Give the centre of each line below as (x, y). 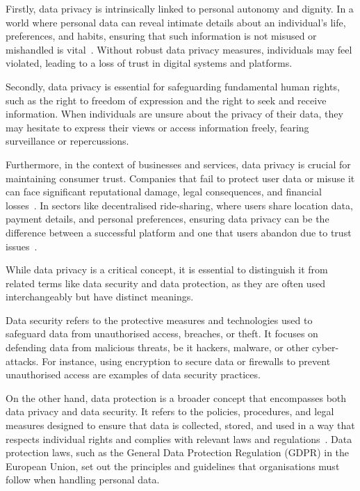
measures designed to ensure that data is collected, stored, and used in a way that (180, 425)
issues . (22, 246)
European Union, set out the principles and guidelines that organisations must (173, 466)
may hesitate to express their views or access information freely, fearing (157, 127)
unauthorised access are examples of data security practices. (133, 375)
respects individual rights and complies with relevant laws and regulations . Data (179, 438)
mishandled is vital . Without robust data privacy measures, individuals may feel (179, 49)
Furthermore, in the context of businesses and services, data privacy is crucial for (178, 164)
